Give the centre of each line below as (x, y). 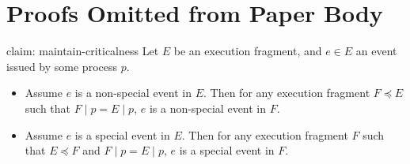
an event (376, 51)
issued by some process (62, 66)
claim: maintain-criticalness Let (83, 51)
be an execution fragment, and (248, 51)
